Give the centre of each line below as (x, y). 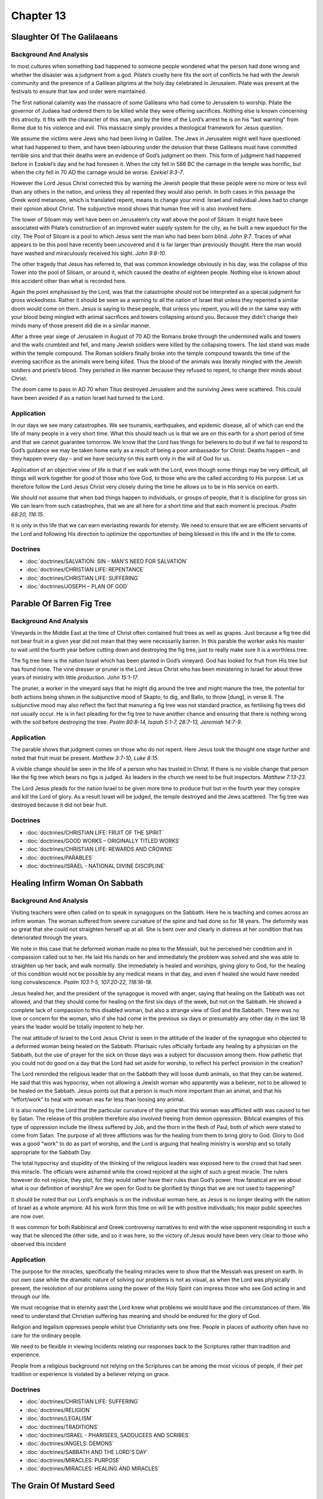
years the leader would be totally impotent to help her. (78, 1027)
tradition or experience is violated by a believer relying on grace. (90, 1374)
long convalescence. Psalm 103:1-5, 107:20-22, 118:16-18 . (82, 982)
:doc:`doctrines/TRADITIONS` (62, 1426)
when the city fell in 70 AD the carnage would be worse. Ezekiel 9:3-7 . (98, 172)
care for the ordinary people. (46, 1335)
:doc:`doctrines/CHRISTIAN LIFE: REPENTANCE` (85, 570)
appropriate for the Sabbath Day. (51, 1152)
